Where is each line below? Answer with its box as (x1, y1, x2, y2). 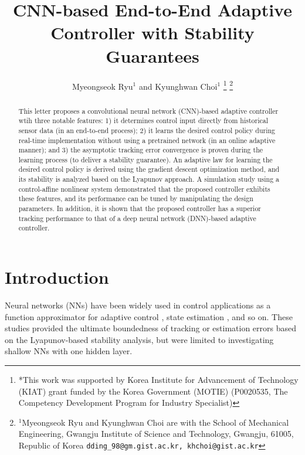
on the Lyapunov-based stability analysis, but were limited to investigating (5, 333, 274, 345)
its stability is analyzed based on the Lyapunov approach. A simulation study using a (18, 174, 280, 184)
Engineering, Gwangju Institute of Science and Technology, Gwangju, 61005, (18, 427, 294, 440)
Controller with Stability (50, 21, 255, 45)
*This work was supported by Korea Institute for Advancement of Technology (18, 373, 299, 385)
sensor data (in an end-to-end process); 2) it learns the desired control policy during (18, 125, 276, 135)
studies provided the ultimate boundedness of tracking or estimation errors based (5, 322, 297, 334)
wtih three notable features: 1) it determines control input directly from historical (18, 116, 269, 125)
